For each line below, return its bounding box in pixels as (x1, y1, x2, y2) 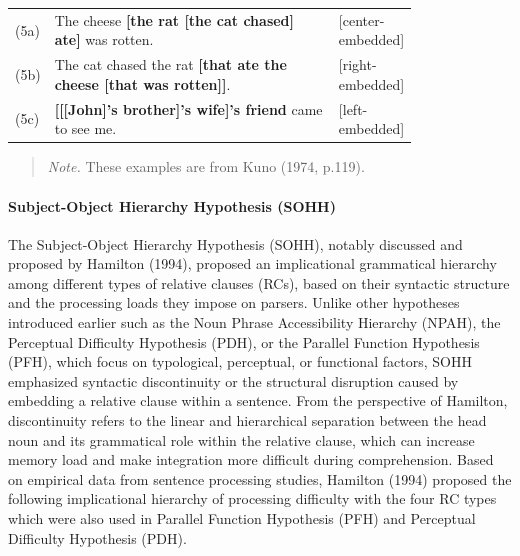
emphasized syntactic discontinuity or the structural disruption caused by (8, 370, 459, 391)
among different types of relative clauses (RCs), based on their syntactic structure (8, 272, 510, 293)
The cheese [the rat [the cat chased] (54, 9, 295, 30)
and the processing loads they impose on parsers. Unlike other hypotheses (8, 292, 460, 313)
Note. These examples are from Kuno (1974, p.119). (47, 156, 365, 177)
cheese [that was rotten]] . (54, 73, 231, 94)
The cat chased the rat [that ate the (54, 54, 287, 75)
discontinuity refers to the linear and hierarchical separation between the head (8, 410, 487, 431)
